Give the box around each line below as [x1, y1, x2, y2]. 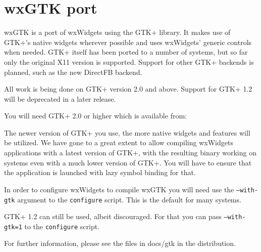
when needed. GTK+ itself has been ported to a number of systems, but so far [4, 47, 248, 57]
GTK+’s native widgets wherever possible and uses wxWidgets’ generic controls [4, 36, 252, 47]
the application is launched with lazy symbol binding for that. [4, 167, 196, 178]
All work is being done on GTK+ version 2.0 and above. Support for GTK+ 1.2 [4, 83, 252, 94]
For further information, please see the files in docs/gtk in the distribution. [4, 238, 236, 248]
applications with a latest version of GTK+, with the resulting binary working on [4, 147, 256, 158]
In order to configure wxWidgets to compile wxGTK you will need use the [4, 184, 234, 194]
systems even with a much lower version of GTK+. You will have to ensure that [4, 157, 252, 167]
